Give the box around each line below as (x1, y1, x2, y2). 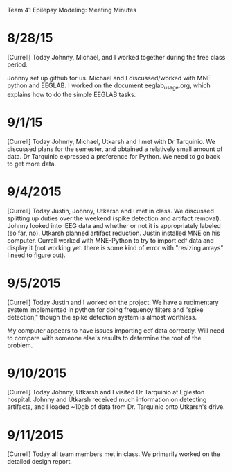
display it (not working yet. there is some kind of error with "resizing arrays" (7, 243, 224, 252)
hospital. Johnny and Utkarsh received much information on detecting (7, 395, 207, 404)
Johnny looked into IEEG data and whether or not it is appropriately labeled (7, 221, 222, 229)
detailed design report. (7, 457, 73, 466)
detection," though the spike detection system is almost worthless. (7, 313, 197, 321)
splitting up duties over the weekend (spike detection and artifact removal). (7, 214, 222, 222)
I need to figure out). (7, 251, 66, 259)
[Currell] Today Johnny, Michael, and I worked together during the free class (7, 53, 226, 61)
